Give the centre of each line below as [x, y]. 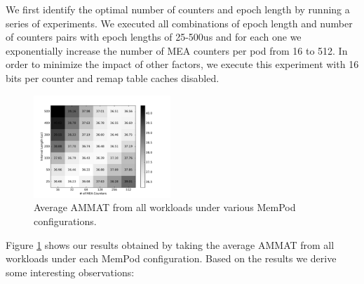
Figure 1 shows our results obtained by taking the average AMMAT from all [170, 244]
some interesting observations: [70, 272]
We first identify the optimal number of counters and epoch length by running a [178, 9]
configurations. [65, 221]
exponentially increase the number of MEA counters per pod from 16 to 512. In [177, 50]
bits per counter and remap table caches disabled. [113, 77]
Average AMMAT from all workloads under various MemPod [165, 207]
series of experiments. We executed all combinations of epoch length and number [179, 23]
